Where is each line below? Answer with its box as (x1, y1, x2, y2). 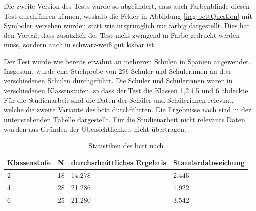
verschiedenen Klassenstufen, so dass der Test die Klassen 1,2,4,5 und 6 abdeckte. (4, 85, 250, 95)
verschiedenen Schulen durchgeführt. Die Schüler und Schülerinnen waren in (4, 75, 233, 86)
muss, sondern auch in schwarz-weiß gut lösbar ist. (4, 39, 156, 50)
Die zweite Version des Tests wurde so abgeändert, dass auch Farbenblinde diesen (4, 1, 250, 11)
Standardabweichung (173, 157, 245, 168)
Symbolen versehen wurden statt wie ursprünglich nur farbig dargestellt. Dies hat (4, 20, 250, 31)
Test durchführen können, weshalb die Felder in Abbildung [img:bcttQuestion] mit (4, 10, 252, 21)
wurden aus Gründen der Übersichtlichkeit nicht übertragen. (4, 124, 186, 134)
